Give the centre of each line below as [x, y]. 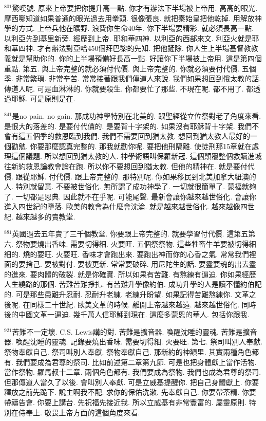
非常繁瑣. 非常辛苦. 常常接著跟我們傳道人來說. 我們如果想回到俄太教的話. [138, 78]
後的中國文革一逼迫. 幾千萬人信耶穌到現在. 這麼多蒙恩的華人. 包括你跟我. [127, 314]
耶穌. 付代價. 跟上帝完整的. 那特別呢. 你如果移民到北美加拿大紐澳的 [143, 176]
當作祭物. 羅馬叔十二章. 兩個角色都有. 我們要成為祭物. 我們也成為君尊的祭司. [133, 372]
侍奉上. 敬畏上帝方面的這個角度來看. [79, 412]
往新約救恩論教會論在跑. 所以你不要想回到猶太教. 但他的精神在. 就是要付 [126, 166]
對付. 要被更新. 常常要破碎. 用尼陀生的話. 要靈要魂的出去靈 [157, 264]
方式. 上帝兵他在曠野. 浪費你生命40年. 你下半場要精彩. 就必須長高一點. [136, 28]
